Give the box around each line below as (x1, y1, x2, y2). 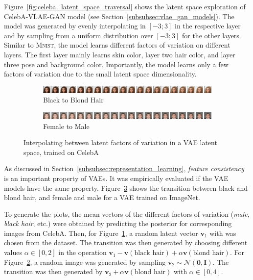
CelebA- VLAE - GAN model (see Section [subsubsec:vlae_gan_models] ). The (4, 11, 234, 21)
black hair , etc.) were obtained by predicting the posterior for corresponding (4, 218, 232, 229)
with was (209, 228, 236, 238)
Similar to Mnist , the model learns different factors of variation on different (4, 40, 230, 50)
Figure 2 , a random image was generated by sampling (4, 256, 166, 267)
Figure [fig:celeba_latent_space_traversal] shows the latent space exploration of (4, 1, 246, 11)
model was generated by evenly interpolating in (4, 21, 146, 31)
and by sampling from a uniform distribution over (4, 30, 153, 40)
